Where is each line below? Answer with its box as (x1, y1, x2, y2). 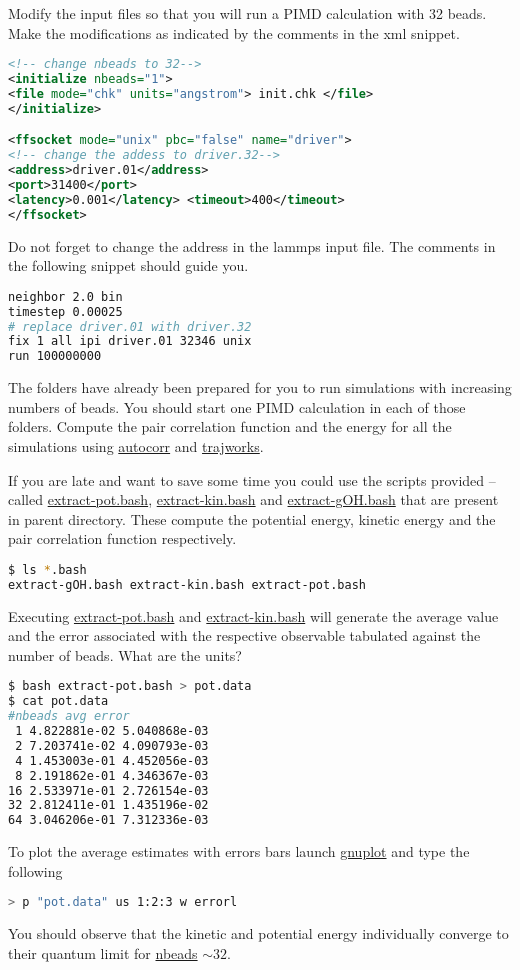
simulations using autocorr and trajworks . (8, 435, 264, 456)
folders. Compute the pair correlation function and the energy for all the (8, 416, 452, 437)
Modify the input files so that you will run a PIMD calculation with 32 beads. (8, 3, 487, 23)
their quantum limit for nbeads (8, 942, 198, 963)
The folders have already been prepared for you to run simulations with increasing (8, 377, 512, 398)
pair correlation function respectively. (8, 528, 237, 549)
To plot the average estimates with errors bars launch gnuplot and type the (8, 841, 470, 862)
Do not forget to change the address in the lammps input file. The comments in (8, 235, 496, 256)
